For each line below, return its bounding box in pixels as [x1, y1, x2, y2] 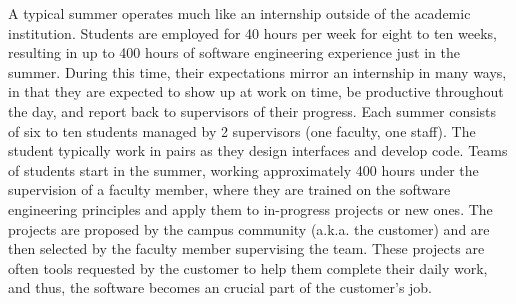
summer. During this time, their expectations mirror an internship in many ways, [8, 61, 507, 82]
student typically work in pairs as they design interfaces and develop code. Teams [8, 140, 508, 161]
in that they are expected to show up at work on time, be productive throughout [8, 81, 504, 102]
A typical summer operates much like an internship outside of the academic [8, 3, 471, 23]
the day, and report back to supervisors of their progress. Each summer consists [8, 100, 497, 121]
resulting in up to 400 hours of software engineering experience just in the [8, 42, 461, 63]
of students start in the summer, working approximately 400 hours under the [8, 159, 479, 180]
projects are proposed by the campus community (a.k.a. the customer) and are [8, 218, 490, 239]
